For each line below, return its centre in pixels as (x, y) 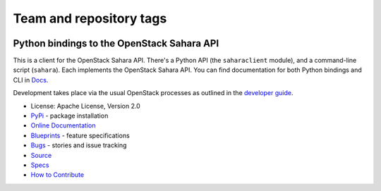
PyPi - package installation (69, 116)
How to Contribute (58, 175)
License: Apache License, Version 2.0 (85, 106)
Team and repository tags (90, 18)
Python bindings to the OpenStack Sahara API (116, 43)
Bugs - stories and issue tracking (79, 145)
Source (41, 155)
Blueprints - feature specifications (80, 135)
